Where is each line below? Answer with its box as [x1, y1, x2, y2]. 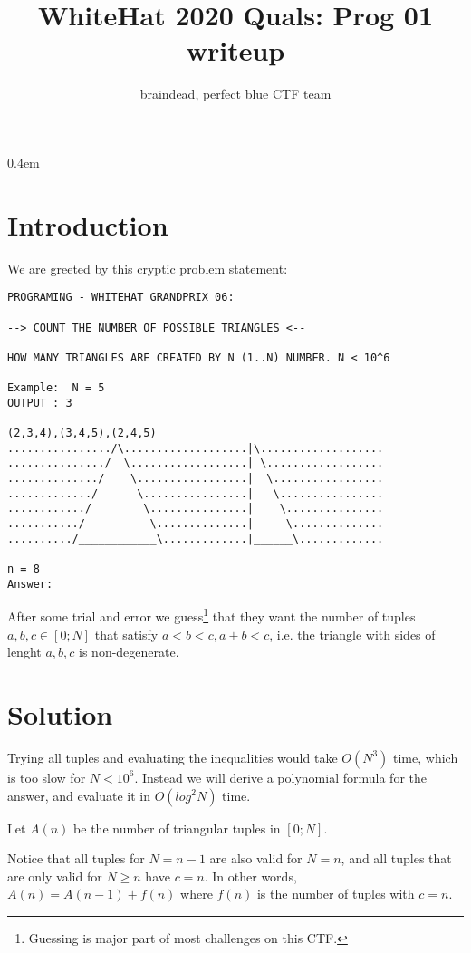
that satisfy [94, 624, 159, 643]
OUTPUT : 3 [7, 396, 72, 409]
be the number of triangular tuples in [73, 818, 281, 837]
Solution [7, 695, 113, 732]
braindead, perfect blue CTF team [139, 84, 332, 103]
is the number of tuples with [256, 884, 415, 903]
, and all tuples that [341, 849, 452, 868]
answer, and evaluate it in [7, 785, 151, 804]
